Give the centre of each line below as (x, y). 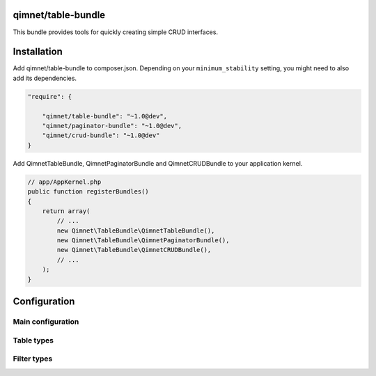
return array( (66, 211)
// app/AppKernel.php (64, 182)
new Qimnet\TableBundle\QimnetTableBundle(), (136, 230)
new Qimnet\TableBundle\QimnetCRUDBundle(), (134, 250)
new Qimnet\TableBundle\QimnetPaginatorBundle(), (143, 241)
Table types (33, 340)
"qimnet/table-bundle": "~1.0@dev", (104, 116)
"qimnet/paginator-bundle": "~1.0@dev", (112, 126)
